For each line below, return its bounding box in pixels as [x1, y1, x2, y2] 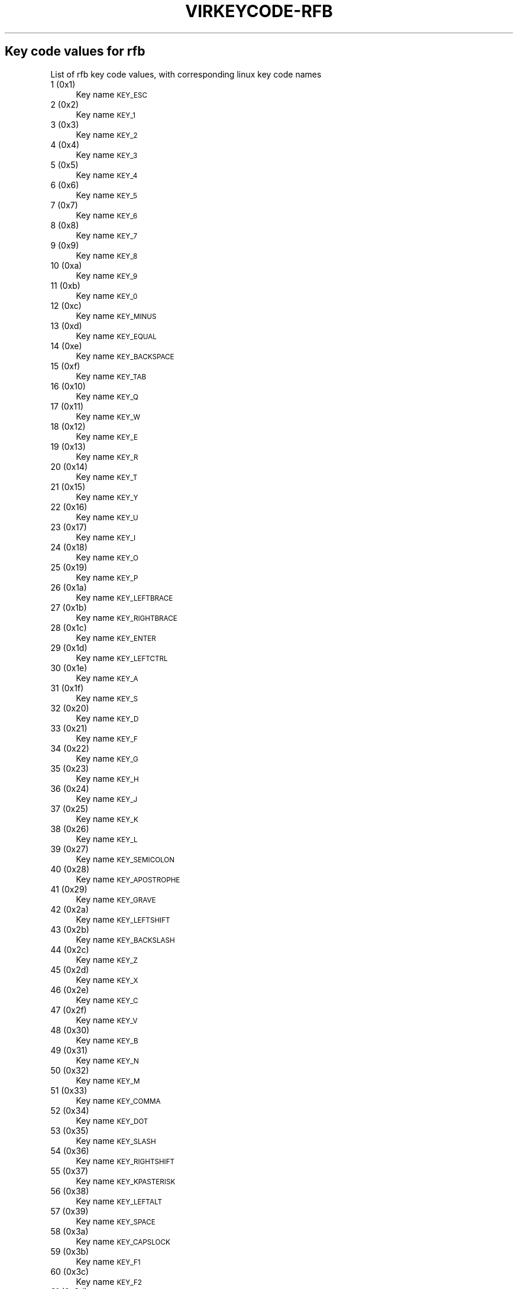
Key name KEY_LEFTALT [76, 1195, 162, 1206]
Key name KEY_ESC [76, 89, 147, 99]
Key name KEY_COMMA [76, 1095, 161, 1106]
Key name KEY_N [76, 1055, 139, 1065]
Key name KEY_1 [76, 109, 135, 120]
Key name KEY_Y [76, 491, 138, 502]
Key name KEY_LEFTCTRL [76, 652, 168, 663]
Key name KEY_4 [76, 169, 138, 180]
